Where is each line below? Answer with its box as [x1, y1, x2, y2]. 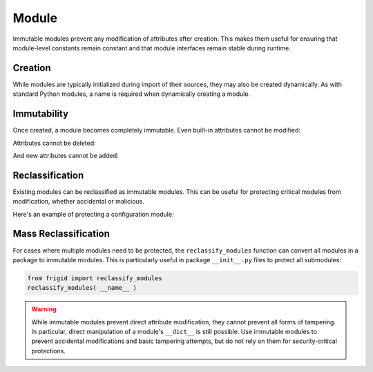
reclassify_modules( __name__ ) [27, 284, 137, 292]
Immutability [12, 108, 69, 120]
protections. [31, 346, 66, 355]
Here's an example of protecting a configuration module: [12, 210, 174, 218]
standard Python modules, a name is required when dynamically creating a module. [12, 90, 251, 98]
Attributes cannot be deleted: [12, 139, 96, 147]
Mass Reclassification [12, 228, 111, 239]
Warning [31, 305, 57, 313]
